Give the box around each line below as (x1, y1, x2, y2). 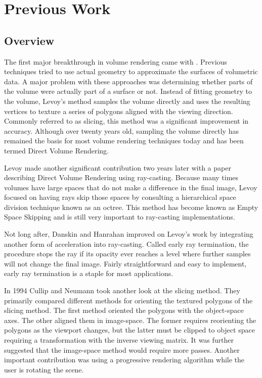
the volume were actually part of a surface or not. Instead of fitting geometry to (4, 86, 252, 96)
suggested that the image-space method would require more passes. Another (4, 344, 240, 355)
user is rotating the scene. (4, 364, 84, 374)
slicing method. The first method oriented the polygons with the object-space (4, 305, 244, 315)
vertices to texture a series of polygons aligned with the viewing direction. (4, 105, 233, 116)
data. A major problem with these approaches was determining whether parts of (4, 76, 253, 86)
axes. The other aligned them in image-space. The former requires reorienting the (4, 314, 256, 325)
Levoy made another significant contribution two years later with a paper (4, 162, 231, 173)
